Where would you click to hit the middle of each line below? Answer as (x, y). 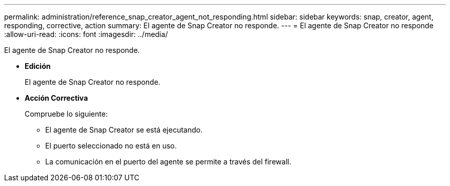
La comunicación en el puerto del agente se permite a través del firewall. (168, 162)
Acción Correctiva (57, 98)
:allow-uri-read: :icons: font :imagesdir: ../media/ (86, 34)
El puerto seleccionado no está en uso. (111, 146)
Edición (38, 66)
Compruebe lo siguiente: (66, 114)
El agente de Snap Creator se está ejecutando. (124, 130)
